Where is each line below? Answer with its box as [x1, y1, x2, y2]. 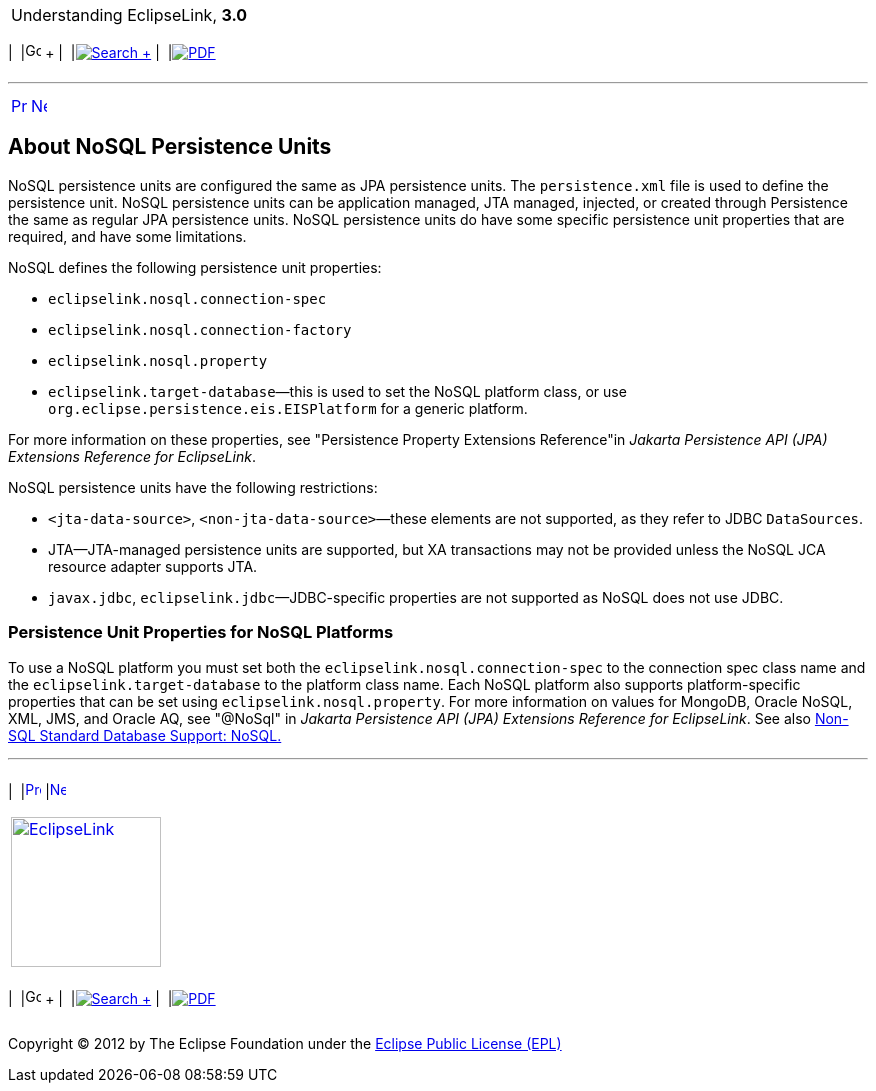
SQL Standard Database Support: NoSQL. [8, 726, 282, 744]
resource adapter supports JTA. [48, 557, 258, 575]
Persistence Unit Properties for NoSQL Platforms [8, 622, 394, 643]
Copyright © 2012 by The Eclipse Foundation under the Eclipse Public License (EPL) [8, 1034, 562, 1052]
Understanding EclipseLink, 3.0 [11, 5, 248, 25]
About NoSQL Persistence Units [8, 134, 332, 160]
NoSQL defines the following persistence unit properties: [8, 258, 382, 276]
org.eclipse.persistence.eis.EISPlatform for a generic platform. [48, 399, 528, 417]
